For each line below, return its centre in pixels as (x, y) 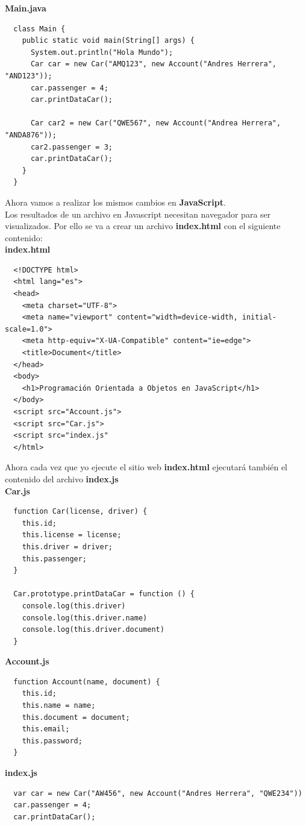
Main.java (26, 8)
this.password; (52, 741)
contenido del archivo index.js (62, 478)
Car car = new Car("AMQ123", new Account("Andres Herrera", (154, 64)
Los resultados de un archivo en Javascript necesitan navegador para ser (138, 214)
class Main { (39, 29)
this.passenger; (55, 559)
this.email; (46, 729)
